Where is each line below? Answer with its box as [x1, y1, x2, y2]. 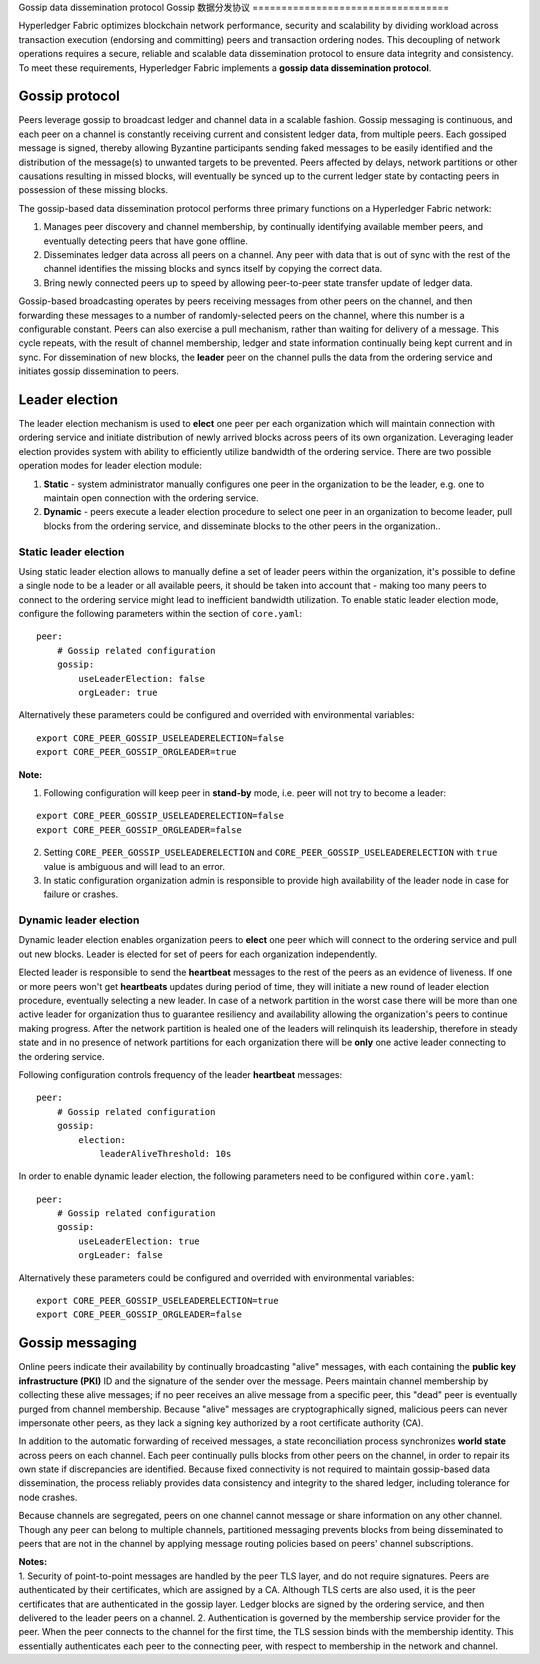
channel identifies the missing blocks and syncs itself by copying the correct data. [43, 263, 383, 275]
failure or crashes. [43, 888, 119, 900]
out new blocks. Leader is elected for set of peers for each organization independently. [18, 948, 378, 960]
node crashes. [18, 1491, 78, 1503]
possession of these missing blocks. [18, 184, 169, 196]
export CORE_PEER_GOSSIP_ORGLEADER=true [36, 746, 237, 758]
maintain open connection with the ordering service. [43, 491, 259, 504]
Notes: [18, 1556, 48, 1568]
